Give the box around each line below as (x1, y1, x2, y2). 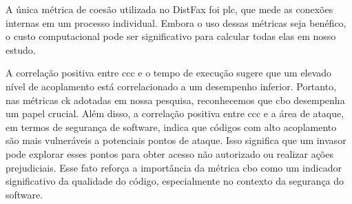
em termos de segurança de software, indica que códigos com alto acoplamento (6, 119, 337, 134)
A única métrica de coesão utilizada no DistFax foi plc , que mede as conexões (6, 2, 333, 16)
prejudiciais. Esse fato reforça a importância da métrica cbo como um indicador (6, 160, 342, 174)
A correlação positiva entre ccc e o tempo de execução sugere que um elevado (6, 65, 332, 80)
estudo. (6, 42, 36, 57)
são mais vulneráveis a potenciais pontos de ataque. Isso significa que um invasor (6, 133, 346, 147)
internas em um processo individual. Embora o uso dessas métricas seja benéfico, (6, 15, 346, 30)
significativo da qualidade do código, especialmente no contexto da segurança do (6, 174, 344, 188)
